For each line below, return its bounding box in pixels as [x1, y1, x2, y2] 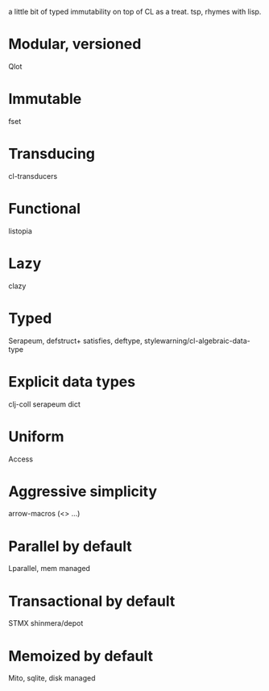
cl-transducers [8, 171, 58, 180]
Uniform [8, 427, 64, 445]
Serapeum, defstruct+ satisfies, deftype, [8, 336, 143, 345]
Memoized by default [8, 647, 154, 665]
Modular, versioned [8, 35, 142, 53]
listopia [8, 226, 32, 236]
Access [8, 454, 34, 464]
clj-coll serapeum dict [8, 399, 81, 409]
